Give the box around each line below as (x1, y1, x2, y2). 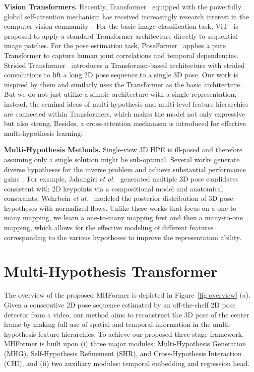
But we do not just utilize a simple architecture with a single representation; (4, 89, 237, 99)
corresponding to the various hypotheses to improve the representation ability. (4, 232, 242, 242)
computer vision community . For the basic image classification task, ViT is (4, 21, 239, 31)
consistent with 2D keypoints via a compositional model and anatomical (4, 183, 223, 193)
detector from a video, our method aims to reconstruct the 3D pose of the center (4, 309, 250, 319)
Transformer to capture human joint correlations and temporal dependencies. (4, 50, 239, 60)
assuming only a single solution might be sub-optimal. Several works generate (4, 154, 240, 164)
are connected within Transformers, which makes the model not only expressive (4, 108, 245, 119)
